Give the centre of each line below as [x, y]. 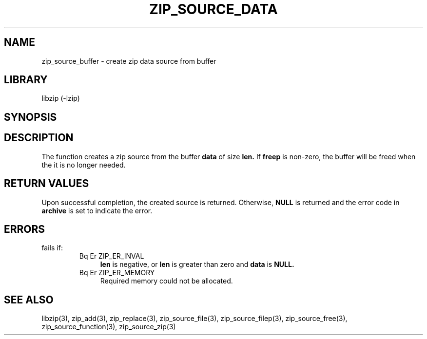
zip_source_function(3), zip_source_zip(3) [109, 327]
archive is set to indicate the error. [97, 210]
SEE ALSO [29, 300]
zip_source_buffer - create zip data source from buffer [129, 61]
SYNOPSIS [30, 117]
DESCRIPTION [39, 138]
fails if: [52, 248]
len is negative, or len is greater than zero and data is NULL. [197, 264]
